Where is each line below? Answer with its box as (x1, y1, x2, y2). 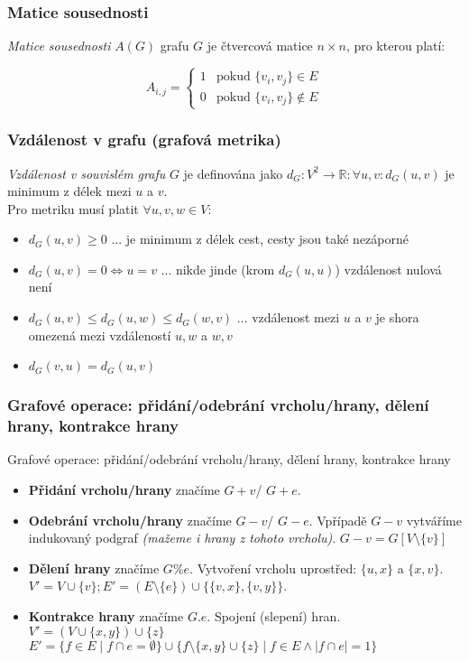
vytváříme (406, 510, 462, 529)
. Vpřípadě (308, 510, 367, 529)
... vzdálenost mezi (236, 308, 340, 327)
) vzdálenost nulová (335, 259, 442, 278)
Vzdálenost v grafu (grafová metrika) (7, 128, 281, 151)
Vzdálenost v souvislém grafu (7, 163, 166, 182)
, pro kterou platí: (345, 36, 446, 55)
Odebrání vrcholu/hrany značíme (28, 510, 232, 529)
